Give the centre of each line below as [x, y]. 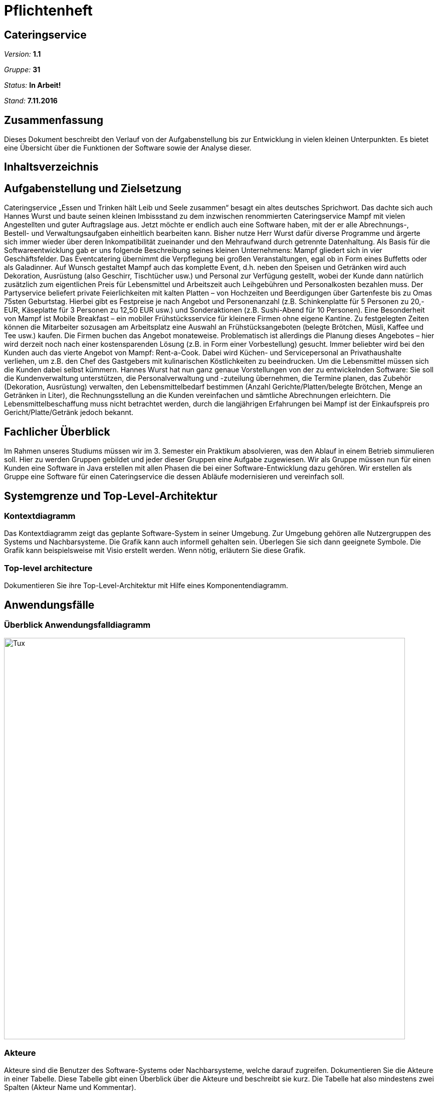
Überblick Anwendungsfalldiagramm [77, 625]
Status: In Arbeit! [33, 85]
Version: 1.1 [23, 54]
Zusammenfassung [54, 120]
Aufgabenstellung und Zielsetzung [93, 188]
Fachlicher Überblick [57, 432]
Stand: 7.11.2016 [31, 101]
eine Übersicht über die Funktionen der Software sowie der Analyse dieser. [128, 148]
